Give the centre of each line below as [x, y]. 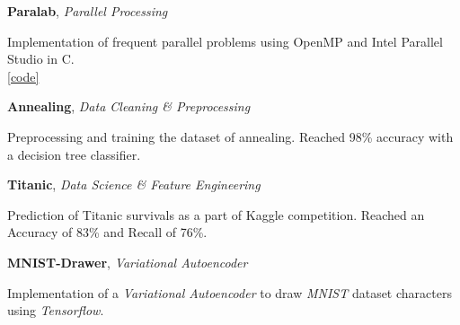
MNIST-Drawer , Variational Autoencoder [128, 262]
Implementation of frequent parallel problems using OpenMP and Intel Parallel [225, 41]
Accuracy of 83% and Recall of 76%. [107, 232]
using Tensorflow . [56, 310]
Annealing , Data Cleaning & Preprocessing [129, 106]
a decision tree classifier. [74, 154]
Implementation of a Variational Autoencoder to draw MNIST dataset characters [230, 292]
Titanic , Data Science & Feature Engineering [134, 184]
